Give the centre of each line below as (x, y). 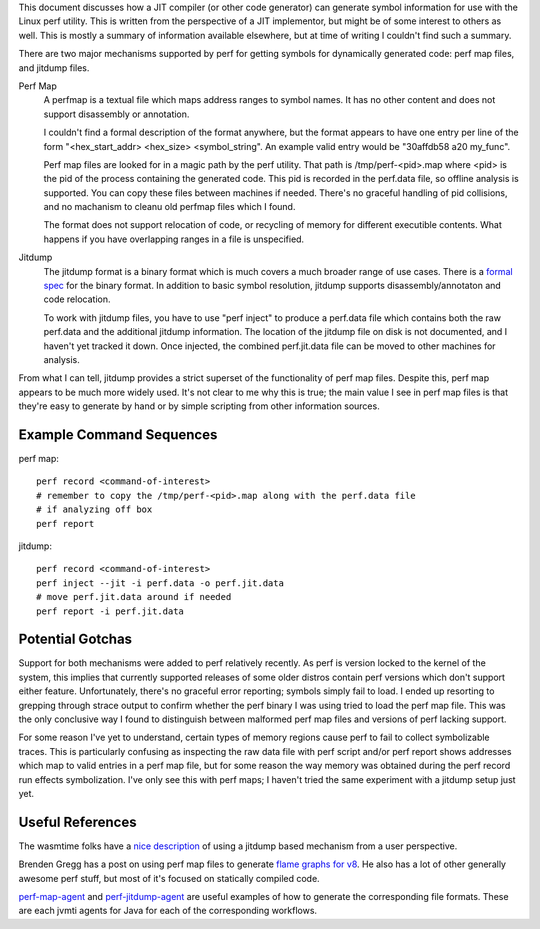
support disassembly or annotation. (116, 114)
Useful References (77, 821)
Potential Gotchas (75, 639)
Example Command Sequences (118, 434)
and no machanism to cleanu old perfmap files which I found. (169, 207)
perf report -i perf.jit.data (110, 611)
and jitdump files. (54, 67)
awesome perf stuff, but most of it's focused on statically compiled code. (169, 878)
